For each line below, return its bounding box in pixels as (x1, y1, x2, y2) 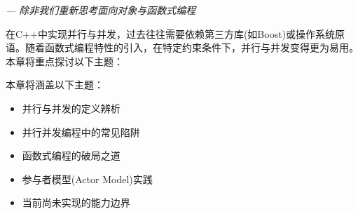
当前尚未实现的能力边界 (22, 195, 130, 210)
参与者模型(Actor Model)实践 (22, 171, 153, 186)
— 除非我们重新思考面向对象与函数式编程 (6, 3, 196, 17)
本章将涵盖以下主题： (6, 77, 104, 92)
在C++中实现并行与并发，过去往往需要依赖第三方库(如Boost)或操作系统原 (6, 26, 345, 41)
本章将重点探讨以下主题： (6, 53, 123, 68)
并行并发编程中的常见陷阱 (22, 124, 140, 139)
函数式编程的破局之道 (22, 148, 121, 163)
